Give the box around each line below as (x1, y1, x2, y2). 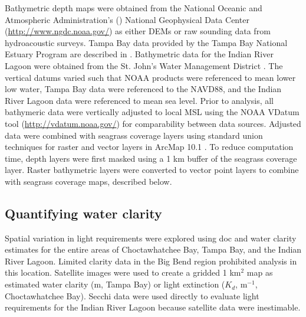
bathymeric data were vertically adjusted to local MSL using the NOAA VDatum (5, 106, 300, 118)
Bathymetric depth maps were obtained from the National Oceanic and (5, 2, 262, 14)
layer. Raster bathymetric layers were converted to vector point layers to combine (5, 164, 299, 176)
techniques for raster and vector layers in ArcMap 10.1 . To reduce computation (5, 140, 294, 153)
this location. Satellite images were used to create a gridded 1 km (5, 266, 241, 279)
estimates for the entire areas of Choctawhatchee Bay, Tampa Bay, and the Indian (5, 243, 302, 256)
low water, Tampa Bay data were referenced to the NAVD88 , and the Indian (5, 83, 282, 95)
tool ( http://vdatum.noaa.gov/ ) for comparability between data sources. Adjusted (5, 117, 301, 129)
